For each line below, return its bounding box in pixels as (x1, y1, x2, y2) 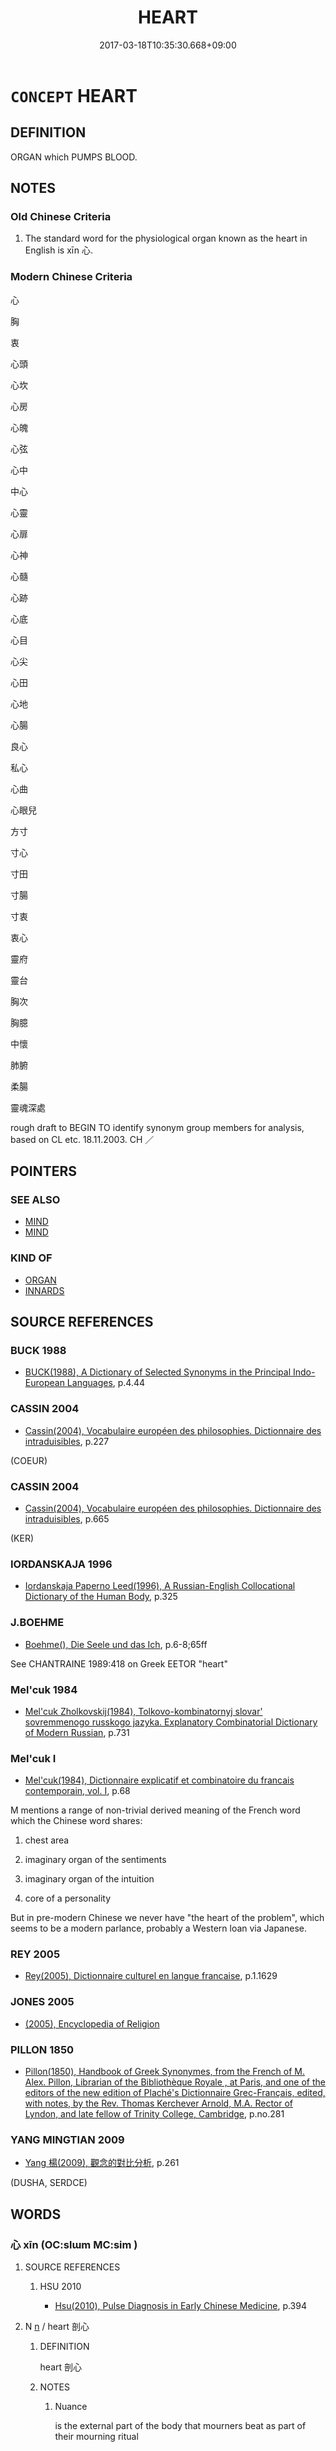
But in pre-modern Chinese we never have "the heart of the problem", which (10, 1912, 325, 1924)
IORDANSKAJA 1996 (10, 1557, 113, 1571)
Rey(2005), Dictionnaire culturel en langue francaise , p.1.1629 (24, 1970, 278, 1982)
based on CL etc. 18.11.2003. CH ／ (10, 1133, 155, 1145)
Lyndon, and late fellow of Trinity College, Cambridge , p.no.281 (24, 2108, 285, 2120)
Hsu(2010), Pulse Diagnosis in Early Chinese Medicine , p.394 (54, 2300, 307, 2312)
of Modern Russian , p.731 (24, 1726, 130, 1738)
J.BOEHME (10, 1616, 65, 1630)
